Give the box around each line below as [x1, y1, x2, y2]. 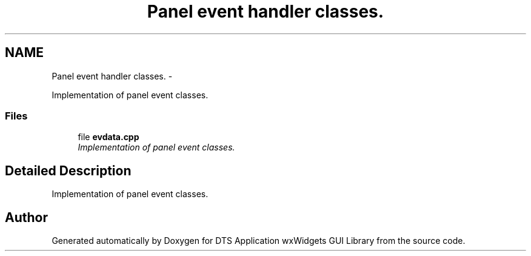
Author [5, 209, 48, 225]
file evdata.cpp [78, 132, 139, 143]
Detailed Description [5, 163, 132, 178]
